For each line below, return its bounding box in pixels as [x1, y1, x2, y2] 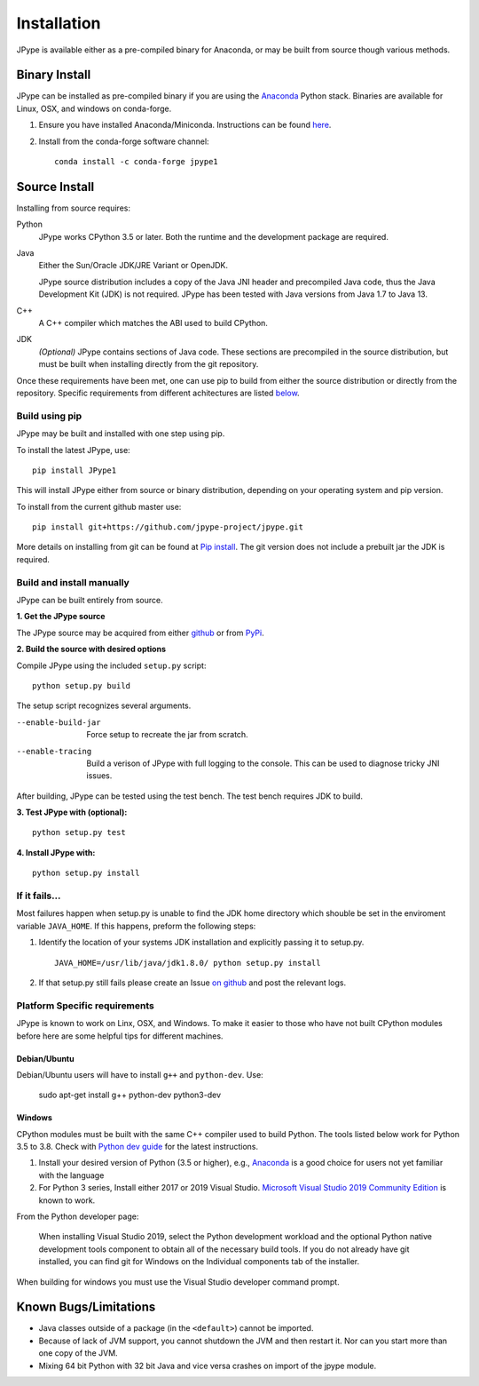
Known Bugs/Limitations [16, 1300, 156, 1315]
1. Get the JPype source [16, 611, 106, 622]
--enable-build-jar [16, 717, 101, 728]
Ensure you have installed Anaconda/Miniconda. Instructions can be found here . [38, 120, 332, 131]
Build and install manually [16, 576, 130, 588]
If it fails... [16, 889, 61, 902]
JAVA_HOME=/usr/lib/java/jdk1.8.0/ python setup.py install [54, 958, 321, 968]
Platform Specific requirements [16, 1000, 155, 1012]
